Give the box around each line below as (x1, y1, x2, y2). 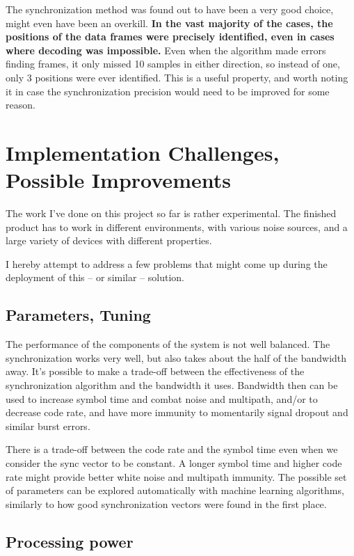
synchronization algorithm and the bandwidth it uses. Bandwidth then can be (6, 378, 338, 392)
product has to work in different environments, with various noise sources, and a (6, 219, 348, 234)
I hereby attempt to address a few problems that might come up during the (6, 256, 328, 271)
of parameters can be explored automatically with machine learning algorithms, (6, 483, 344, 498)
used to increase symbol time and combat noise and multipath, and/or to (6, 391, 318, 406)
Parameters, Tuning (6, 304, 151, 326)
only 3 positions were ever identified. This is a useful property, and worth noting (6, 70, 348, 84)
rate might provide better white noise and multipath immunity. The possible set (6, 469, 347, 484)
